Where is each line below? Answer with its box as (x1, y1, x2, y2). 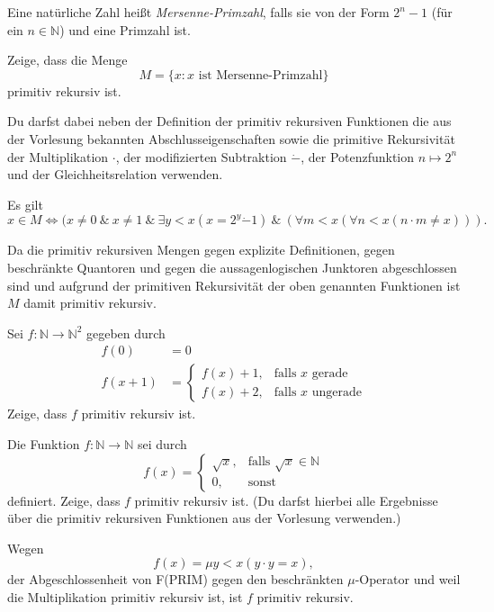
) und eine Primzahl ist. (59, 20, 191, 39)
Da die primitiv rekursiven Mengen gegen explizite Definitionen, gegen (7, 240, 395, 259)
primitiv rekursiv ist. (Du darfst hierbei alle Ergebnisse (134, 490, 438, 509)
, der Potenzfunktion (301, 147, 415, 166)
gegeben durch (85, 323, 166, 342)
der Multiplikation (7, 147, 109, 166)
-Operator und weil (355, 570, 461, 589)
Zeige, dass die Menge (7, 50, 128, 69)
